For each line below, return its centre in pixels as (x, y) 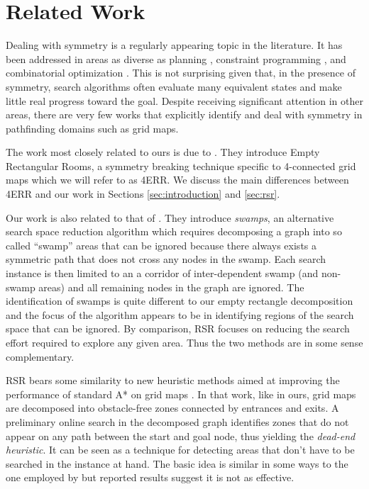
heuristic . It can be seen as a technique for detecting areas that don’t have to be (180, 450)
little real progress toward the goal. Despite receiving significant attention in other (184, 100)
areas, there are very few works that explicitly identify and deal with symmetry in (184, 114)
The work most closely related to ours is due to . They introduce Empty (163, 152)
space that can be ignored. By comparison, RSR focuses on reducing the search (178, 328)
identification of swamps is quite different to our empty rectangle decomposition (180, 301)
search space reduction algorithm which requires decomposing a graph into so (174, 231)
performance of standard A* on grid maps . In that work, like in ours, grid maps (181, 394)
